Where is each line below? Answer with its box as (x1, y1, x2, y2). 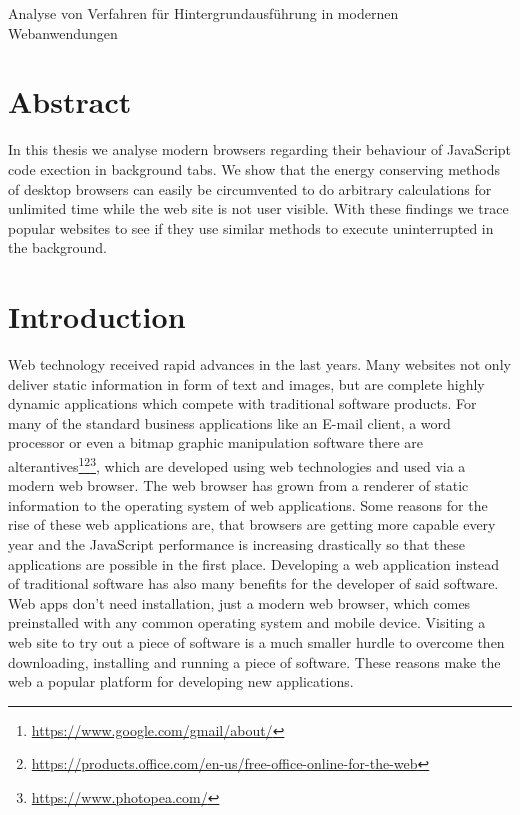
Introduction (8, 296, 186, 337)
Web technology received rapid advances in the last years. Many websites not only (8, 354, 511, 374)
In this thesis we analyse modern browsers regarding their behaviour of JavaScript (8, 139, 512, 160)
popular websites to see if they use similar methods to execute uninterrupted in (8, 217, 494, 238)
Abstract (8, 81, 132, 122)
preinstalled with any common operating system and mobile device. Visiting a (8, 612, 486, 633)
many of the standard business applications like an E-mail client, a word (8, 412, 451, 433)
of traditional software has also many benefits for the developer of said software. (8, 573, 499, 594)
